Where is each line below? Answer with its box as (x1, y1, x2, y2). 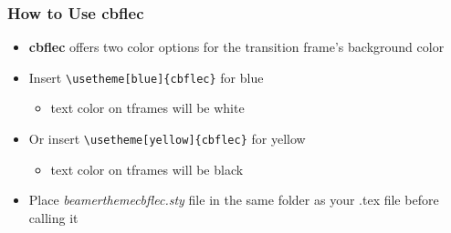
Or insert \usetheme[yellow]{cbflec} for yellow (28, 129, 306, 148)
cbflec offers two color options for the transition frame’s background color (28, 37, 445, 56)
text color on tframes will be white (50, 98, 245, 117)
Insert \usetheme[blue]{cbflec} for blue (28, 67, 264, 86)
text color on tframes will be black (50, 159, 244, 178)
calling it (28, 208, 79, 227)
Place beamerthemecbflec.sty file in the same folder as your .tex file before (28, 190, 439, 209)
